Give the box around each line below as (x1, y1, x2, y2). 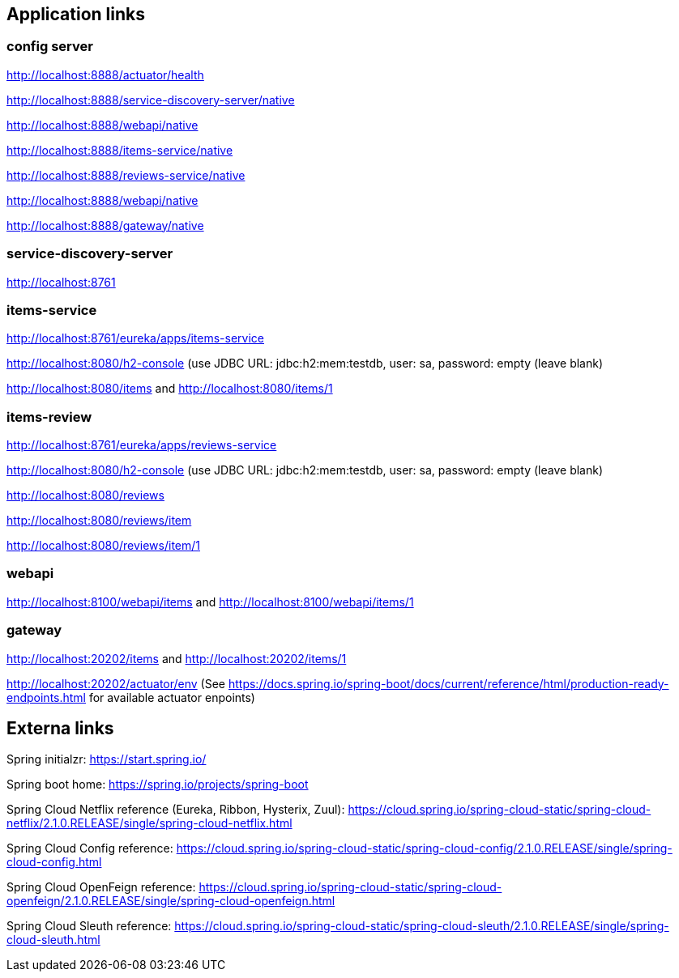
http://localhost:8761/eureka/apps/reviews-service (6, 438, 277, 453)
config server (6, 38, 93, 55)
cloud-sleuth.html (6, 933, 100, 947)
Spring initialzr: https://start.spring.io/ (6, 752, 207, 767)
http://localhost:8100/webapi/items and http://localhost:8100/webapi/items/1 (6, 594, 414, 609)
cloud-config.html (6, 855, 102, 870)
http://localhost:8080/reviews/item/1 (6, 538, 200, 553)
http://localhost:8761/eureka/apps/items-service (6, 331, 264, 346)
